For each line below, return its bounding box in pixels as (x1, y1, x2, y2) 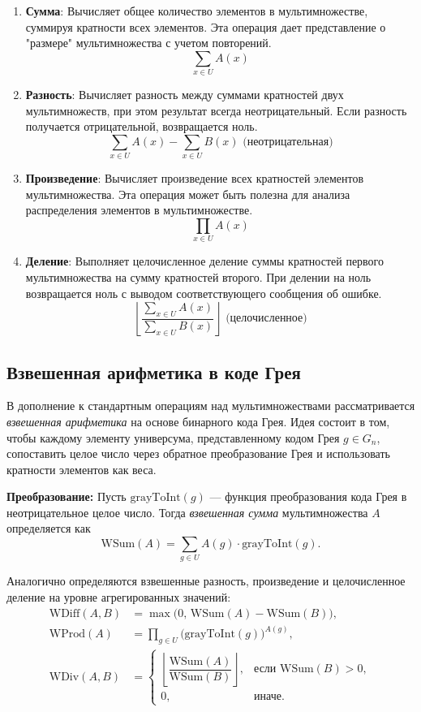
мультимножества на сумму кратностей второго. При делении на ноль (25, 268, 372, 285)
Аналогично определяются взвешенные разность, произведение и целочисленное (6, 572, 406, 589)
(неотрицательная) (243, 136, 333, 148)
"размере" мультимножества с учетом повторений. (25, 34, 272, 51)
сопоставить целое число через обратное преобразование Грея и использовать (6, 445, 390, 462)
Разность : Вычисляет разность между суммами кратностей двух (25, 86, 344, 103)
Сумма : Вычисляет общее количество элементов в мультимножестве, (25, 2, 368, 19)
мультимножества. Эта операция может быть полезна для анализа (25, 185, 350, 202)
